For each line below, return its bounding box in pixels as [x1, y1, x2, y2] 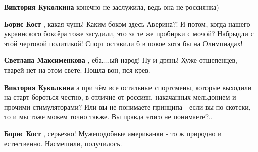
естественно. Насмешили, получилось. [4, 138, 122, 148]
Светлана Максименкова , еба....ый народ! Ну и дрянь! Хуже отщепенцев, [4, 55, 238, 65]
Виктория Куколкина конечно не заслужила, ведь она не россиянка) [4, 2, 219, 12]
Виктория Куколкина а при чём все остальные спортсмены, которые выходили [4, 82, 252, 92]
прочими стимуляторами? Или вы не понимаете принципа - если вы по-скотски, [4, 101, 251, 112]
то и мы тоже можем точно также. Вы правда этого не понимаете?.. [4, 111, 213, 122]
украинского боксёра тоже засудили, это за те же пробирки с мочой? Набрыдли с [4, 28, 254, 39]
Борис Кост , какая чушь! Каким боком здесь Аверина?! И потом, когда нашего [4, 18, 250, 29]
